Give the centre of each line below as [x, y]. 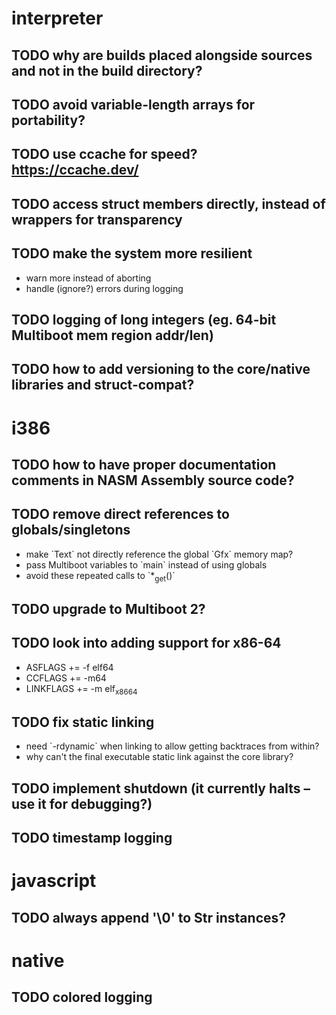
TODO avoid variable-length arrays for [133, 104]
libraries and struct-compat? [103, 385]
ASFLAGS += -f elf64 [69, 667]
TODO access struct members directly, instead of [168, 203]
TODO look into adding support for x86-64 [146, 643]
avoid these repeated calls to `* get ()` [100, 576]
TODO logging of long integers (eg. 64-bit [144, 319]
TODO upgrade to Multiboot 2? [108, 608]
